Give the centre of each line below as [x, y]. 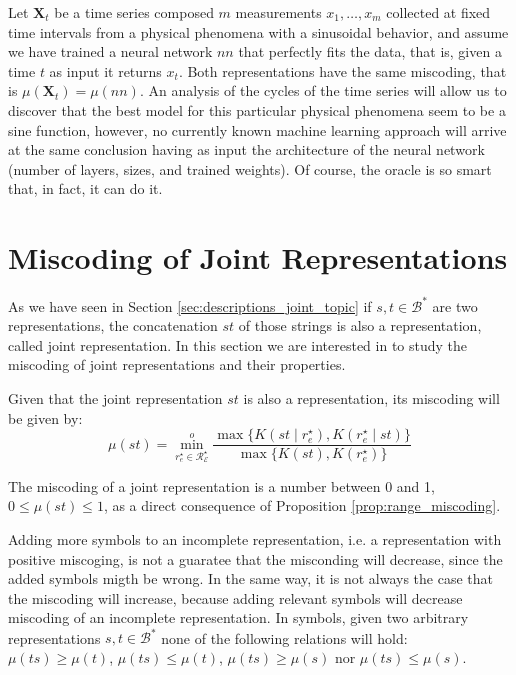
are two [455, 305]
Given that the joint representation [115, 397]
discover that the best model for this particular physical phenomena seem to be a [257, 109]
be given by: [45, 417]
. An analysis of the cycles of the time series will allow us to [323, 90]
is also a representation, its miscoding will [371, 397]
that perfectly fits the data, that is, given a [370, 51]
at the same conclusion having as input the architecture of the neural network [246, 149]
